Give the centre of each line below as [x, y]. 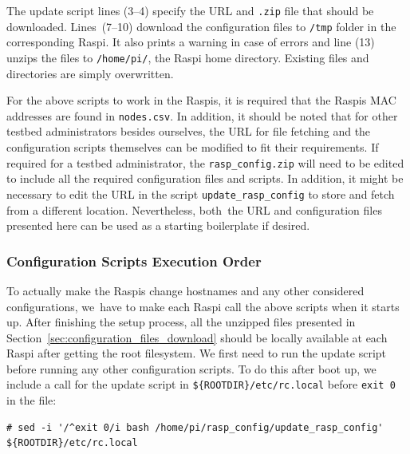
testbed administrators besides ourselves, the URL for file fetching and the [189, 131]
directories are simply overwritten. [90, 73]
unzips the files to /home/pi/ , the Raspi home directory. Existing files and [188, 57]
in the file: [32, 400]
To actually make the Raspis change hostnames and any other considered [185, 290]
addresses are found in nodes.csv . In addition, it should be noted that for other [202, 115]
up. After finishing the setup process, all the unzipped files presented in [181, 322]
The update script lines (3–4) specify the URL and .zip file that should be [190, 10]
